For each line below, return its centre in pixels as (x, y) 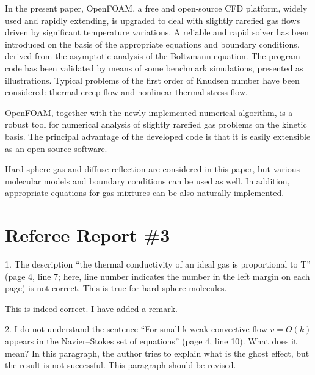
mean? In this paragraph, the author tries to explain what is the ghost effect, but (157, 353)
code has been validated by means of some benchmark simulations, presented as (154, 67)
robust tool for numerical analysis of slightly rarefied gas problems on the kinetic (156, 124)
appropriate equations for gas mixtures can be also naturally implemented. (145, 193)
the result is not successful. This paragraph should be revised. (121, 365)
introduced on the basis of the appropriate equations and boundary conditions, (152, 44)
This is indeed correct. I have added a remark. (92, 308)
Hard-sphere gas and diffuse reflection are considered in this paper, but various (152, 169)
